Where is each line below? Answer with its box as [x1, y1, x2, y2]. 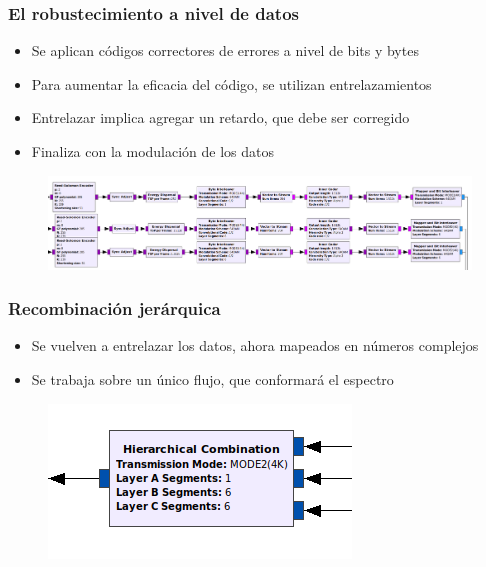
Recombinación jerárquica [8, 296, 221, 321]
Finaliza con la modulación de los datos [31, 141, 275, 161]
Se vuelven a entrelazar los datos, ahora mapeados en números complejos [31, 335, 479, 356]
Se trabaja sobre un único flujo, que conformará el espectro [31, 369, 394, 390]
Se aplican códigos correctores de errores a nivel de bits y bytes [31, 40, 419, 61]
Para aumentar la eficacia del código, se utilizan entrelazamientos [31, 73, 432, 94]
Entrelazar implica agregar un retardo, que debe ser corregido [31, 107, 410, 128]
